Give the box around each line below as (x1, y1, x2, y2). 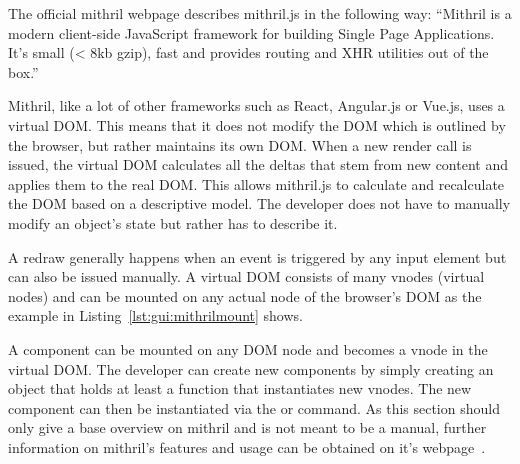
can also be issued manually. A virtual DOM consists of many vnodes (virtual (8, 266, 485, 287)
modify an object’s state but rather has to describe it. (8, 212, 338, 233)
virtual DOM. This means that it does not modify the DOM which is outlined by (8, 114, 506, 135)
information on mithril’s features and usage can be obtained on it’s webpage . (8, 436, 486, 457)
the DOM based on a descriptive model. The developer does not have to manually (8, 193, 511, 214)
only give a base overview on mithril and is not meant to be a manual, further (8, 417, 487, 438)
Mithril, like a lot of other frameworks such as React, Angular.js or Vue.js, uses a (8, 95, 505, 116)
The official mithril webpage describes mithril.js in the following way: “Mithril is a (8, 3, 512, 23)
